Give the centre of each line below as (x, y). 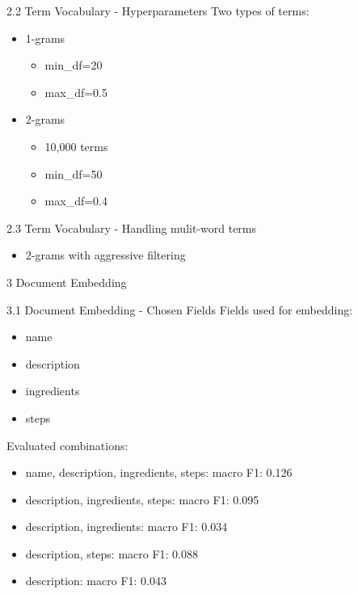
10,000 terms (76, 146)
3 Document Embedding (67, 282)
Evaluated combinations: (67, 445)
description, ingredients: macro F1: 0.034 (126, 527)
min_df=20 (74, 65)
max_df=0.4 (76, 201)
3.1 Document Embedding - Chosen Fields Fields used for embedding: (180, 309)
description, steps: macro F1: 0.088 (112, 553)
